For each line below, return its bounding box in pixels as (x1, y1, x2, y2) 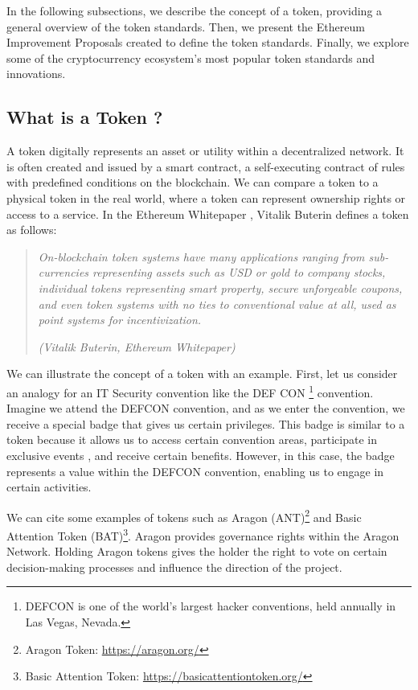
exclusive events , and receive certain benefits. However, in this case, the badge (6, 446, 395, 463)
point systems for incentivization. (38, 311, 202, 328)
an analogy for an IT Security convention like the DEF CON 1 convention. (6, 381, 374, 400)
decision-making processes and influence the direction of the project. (6, 558, 342, 575)
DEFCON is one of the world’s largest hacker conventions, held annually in (25, 598, 396, 614)
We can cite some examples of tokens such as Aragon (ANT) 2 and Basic (6, 506, 362, 525)
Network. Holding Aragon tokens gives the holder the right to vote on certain (6, 543, 387, 560)
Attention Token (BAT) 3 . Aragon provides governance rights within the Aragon (6, 524, 400, 544)
